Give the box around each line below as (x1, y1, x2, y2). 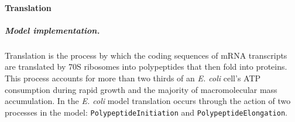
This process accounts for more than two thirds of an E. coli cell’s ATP (5, 71, 261, 84)
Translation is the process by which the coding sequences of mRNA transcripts (5, 49, 287, 61)
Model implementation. (5, 24, 100, 36)
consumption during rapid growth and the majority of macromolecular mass (5, 83, 277, 95)
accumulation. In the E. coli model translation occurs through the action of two (5, 95, 291, 107)
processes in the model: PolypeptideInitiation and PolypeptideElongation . (5, 106, 287, 118)
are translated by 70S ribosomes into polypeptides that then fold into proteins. (5, 60, 287, 73)
